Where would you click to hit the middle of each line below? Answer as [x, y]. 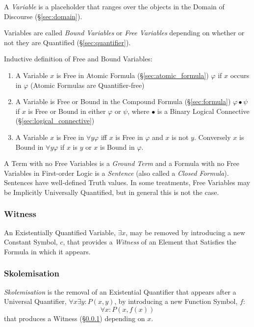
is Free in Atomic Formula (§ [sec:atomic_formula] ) [132, 75]
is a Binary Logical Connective [203, 111]
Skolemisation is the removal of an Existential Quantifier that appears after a [120, 291]
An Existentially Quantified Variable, [60, 232]
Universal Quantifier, [35, 301]
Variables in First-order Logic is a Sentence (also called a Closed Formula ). [116, 173]
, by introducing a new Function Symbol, [176, 301]
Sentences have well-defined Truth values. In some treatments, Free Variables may [127, 182]
